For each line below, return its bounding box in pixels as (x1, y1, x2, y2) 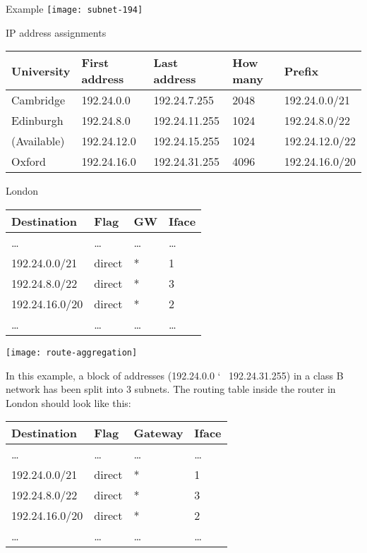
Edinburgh (11, 112, 64, 129)
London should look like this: (6, 395, 131, 410)
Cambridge (11, 92, 66, 109)
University (11, 62, 71, 79)
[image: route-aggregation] (6, 347, 138, 358)
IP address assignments (6, 25, 107, 39)
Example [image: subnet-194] (6, 1, 143, 16)
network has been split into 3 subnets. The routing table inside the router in (6, 382, 336, 396)
